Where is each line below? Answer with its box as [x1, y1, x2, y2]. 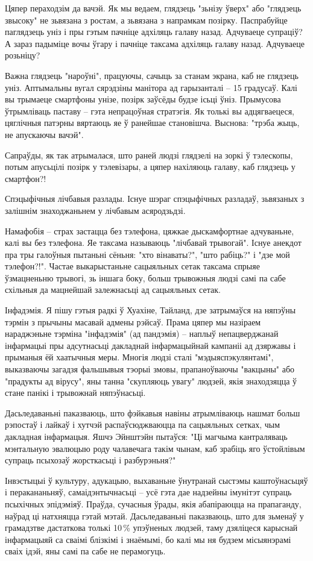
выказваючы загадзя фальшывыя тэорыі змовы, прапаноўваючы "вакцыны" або [5, 363, 295, 375]
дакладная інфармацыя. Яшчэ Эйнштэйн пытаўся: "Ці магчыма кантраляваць [5, 430, 288, 442]
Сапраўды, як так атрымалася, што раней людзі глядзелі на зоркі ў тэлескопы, [5, 148, 293, 161]
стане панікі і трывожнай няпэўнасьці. [5, 386, 146, 399]
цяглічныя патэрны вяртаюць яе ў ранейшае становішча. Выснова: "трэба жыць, [5, 116, 300, 129]
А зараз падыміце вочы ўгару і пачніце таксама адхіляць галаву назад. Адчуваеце [5, 37, 305, 49]
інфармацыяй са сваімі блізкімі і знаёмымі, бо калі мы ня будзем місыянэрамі [5, 533, 291, 545]
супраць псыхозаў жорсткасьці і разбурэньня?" [5, 454, 176, 466]
